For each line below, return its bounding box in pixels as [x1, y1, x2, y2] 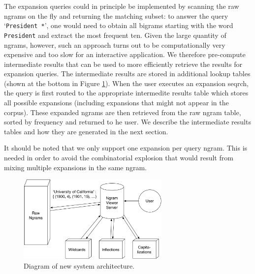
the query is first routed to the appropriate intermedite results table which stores [4, 88, 249, 98]
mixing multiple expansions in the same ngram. [4, 162, 147, 172]
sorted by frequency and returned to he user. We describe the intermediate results [4, 117, 251, 127]
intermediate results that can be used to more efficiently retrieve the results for [4, 59, 242, 69]
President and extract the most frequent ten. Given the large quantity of [4, 30, 226, 40]
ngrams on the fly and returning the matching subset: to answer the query [4, 10, 228, 21]
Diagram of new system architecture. [24, 260, 135, 271]
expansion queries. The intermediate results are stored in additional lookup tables [4, 68, 251, 79]
